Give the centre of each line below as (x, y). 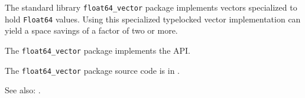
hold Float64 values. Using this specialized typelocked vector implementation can (153, 19)
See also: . (23, 90)
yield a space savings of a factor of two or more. (91, 30)
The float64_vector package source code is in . (93, 70)
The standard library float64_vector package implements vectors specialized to (151, 7)
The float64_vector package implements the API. (98, 50)
